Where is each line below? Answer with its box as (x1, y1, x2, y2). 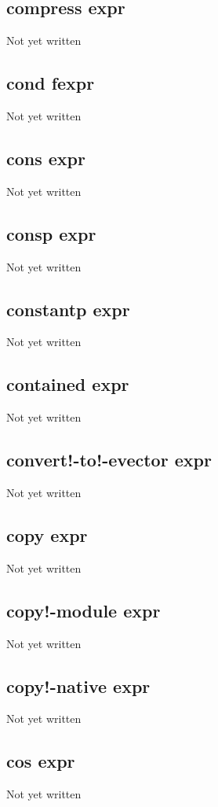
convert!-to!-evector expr (6, 448, 212, 472)
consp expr (6, 221, 96, 245)
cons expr (6, 146, 85, 170)
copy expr (6, 522, 88, 547)
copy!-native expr (6, 673, 151, 698)
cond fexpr (6, 71, 95, 95)
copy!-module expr (6, 598, 161, 622)
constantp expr (6, 297, 130, 321)
